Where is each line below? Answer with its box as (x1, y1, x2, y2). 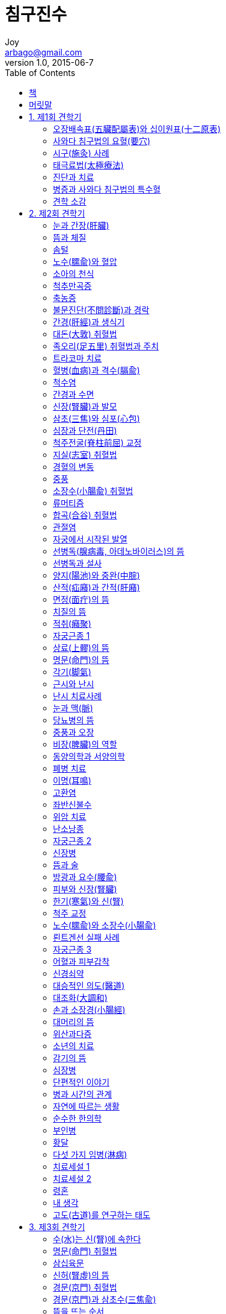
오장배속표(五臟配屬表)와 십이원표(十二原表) (53, 123, 221, 134)
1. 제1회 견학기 (29, 111, 82, 122)
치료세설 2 (53, 1173, 91, 1184)
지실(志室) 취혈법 (53, 449, 117, 460)
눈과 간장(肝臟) (53, 220, 109, 230)
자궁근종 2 (53, 835, 91, 846)
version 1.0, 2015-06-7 (5, 57, 94, 68)
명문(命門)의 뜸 (53, 654, 109, 665)
